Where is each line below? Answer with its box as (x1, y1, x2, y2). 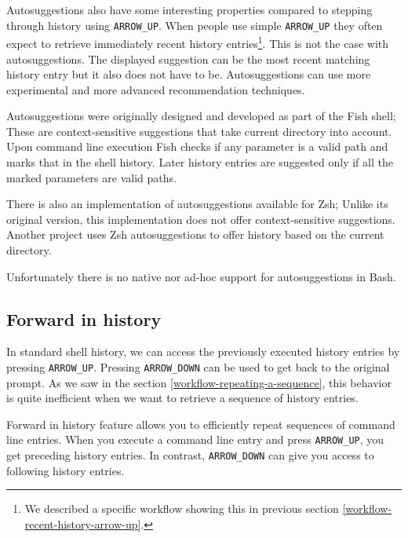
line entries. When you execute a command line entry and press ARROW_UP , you (6, 431, 384, 448)
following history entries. (6, 462, 125, 478)
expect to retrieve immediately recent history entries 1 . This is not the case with (6, 33, 389, 51)
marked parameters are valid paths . (6, 169, 177, 185)
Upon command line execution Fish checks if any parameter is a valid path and (6, 138, 388, 155)
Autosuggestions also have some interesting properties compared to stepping (6, 2, 373, 17)
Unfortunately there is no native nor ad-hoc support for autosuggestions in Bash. (6, 268, 396, 284)
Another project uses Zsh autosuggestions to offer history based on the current (6, 226, 384, 243)
